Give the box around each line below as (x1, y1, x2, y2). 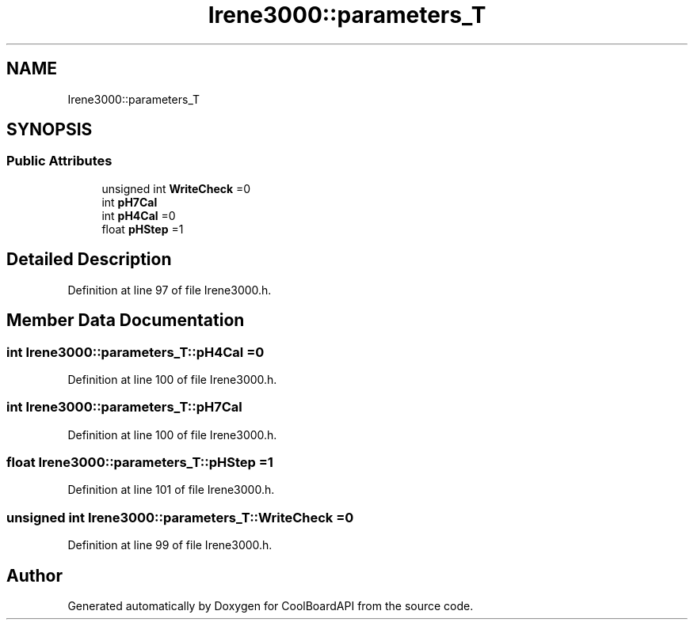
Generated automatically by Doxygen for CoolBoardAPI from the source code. (67, 598, 474, 613)
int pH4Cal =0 (101, 208, 176, 222)
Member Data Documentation (6, 310, 245, 331)
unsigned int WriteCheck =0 (101, 181, 251, 195)
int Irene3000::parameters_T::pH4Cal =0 (6, 343, 265, 360)
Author (6, 565, 63, 586)
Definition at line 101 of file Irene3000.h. (67, 483, 275, 497)
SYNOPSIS (6, 120, 93, 140)
